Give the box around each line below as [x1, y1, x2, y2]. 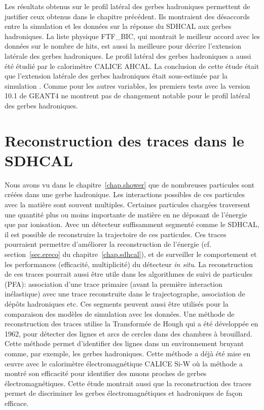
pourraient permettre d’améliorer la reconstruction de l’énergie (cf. [5, 239, 212, 249]
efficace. [5, 397, 29, 408]
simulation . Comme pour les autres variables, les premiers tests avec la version [5, 80, 250, 91]
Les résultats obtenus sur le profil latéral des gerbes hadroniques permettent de [5, 1, 250, 11]
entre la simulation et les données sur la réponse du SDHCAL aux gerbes [5, 21, 232, 31]
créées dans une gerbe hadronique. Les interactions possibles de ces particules [5, 189, 245, 200]
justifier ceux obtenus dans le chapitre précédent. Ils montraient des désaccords [5, 11, 250, 21]
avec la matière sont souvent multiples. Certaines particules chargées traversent [5, 199, 250, 210]
